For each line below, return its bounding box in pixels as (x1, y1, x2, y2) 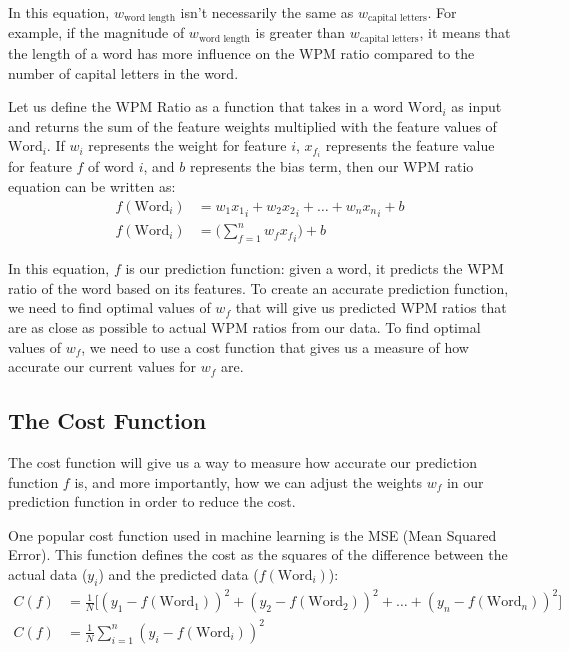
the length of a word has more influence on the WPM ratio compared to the (8, 42, 475, 63)
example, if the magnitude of (8, 22, 185, 43)
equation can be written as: (8, 175, 176, 196)
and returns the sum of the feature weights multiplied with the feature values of (8, 115, 497, 136)
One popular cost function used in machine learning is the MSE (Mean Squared (8, 524, 497, 545)
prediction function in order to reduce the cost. (8, 491, 296, 512)
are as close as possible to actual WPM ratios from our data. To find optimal (8, 316, 481, 337)
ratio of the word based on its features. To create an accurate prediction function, (8, 277, 509, 298)
